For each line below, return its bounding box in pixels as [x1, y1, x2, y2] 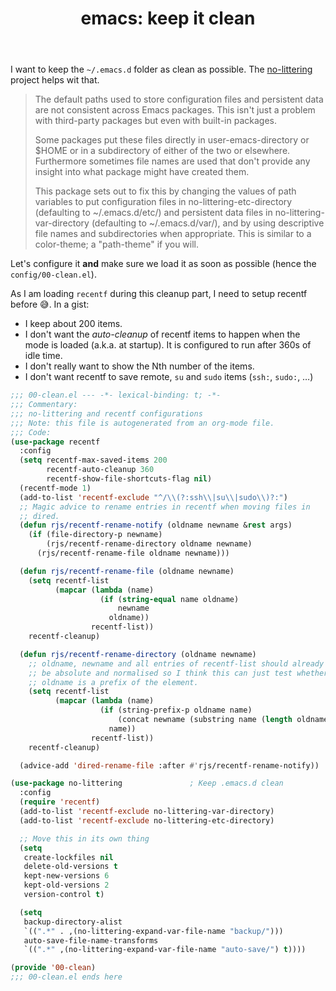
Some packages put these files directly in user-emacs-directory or [34, 134, 310, 146]
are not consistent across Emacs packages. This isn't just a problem [34, 104, 316, 116]
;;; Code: [10, 427, 52, 437]
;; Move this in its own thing [19, 833, 150, 844]
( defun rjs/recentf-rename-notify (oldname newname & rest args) [19, 520, 293, 531]
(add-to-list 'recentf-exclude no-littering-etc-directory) [19, 815, 275, 826]
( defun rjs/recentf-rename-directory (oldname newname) [19, 649, 257, 659]
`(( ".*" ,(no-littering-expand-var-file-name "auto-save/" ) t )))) [23, 945, 307, 955]
